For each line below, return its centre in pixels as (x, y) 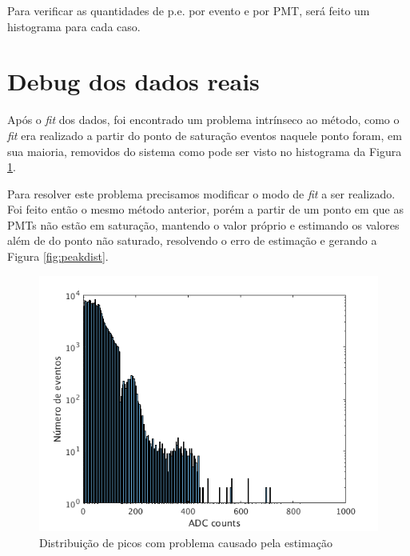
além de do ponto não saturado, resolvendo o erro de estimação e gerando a (192, 240)
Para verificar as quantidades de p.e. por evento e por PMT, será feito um (189, 10)
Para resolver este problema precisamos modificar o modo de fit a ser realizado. (201, 193)
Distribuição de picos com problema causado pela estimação (186, 542)
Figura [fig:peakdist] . (58, 256)
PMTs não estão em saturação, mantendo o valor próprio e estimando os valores (203, 224)
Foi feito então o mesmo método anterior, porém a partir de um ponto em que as (205, 209)
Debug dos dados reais (133, 81)
